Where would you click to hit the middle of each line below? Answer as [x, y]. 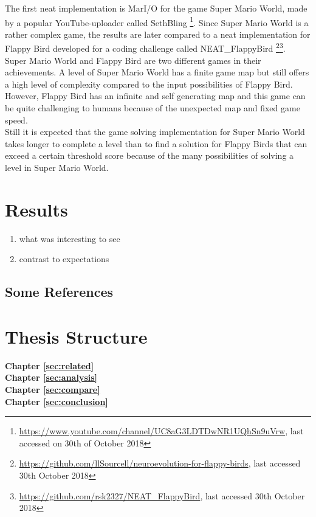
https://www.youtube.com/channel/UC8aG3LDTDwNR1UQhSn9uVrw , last [161, 431]
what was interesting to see [70, 238]
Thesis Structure [76, 336]
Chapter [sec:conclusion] [57, 401]
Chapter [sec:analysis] [51, 377]
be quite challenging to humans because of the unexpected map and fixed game [153, 108]
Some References [59, 292]
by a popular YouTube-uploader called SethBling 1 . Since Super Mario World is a [157, 21]
